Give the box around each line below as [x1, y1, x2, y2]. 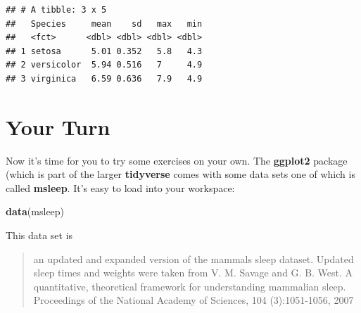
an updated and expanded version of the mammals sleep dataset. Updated [33, 251, 354, 266]
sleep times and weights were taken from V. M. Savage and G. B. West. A [33, 265, 353, 280]
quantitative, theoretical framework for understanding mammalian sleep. [33, 279, 346, 293]
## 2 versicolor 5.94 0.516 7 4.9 [6, 60, 203, 70]
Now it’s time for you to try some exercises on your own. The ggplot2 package [6, 153, 348, 167]
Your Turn [6, 112, 110, 141]
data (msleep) [6, 204, 65, 219]
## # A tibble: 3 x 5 [6, 5, 107, 15]
